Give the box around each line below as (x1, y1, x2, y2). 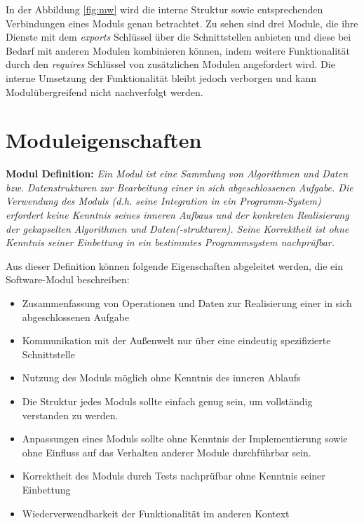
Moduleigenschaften (6, 125, 202, 154)
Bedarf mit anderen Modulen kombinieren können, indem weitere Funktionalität (6, 43, 350, 57)
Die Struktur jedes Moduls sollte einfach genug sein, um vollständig (22, 394, 313, 408)
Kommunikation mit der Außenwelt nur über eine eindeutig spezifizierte (22, 333, 331, 348)
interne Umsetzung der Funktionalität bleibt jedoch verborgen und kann (6, 70, 317, 85)
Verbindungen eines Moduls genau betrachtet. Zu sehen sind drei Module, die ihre (6, 15, 358, 30)
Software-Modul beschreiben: (6, 272, 130, 287)
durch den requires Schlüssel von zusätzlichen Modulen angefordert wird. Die (6, 57, 335, 72)
